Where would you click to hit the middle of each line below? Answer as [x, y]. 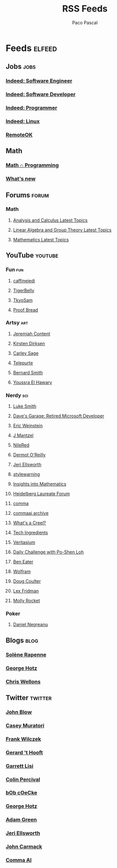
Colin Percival [23, 779]
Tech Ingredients [30, 533]
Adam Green [21, 820]
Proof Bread [25, 310]
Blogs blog [22, 640]
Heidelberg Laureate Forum [41, 494]
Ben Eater [23, 562]
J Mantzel [23, 436]
